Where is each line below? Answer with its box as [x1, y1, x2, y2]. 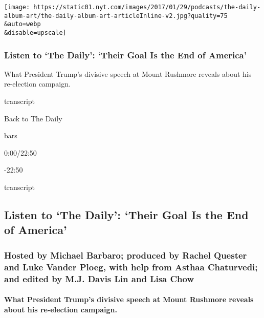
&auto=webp [4, 20, 41, 28]
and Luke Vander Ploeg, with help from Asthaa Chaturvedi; [4, 260, 258, 273]
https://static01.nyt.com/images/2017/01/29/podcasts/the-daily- [33, 4, 261, 11]
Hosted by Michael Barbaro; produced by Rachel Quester [4, 248, 247, 261]
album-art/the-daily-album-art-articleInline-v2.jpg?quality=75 [4, 12, 228, 19]
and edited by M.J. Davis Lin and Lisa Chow [4, 272, 194, 285]
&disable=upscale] [4, 29, 67, 36]
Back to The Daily [4, 113, 62, 123]
